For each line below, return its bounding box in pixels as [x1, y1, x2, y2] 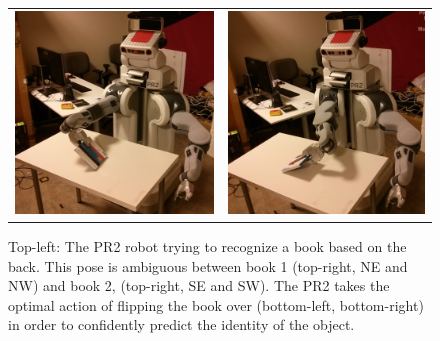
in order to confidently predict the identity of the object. [8, 314, 355, 335]
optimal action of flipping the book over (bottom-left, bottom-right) [8, 294, 424, 315]
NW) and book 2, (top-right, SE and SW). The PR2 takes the [8, 275, 390, 296]
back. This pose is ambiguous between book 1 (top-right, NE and [8, 255, 408, 276]
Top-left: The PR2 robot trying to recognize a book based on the [8, 236, 407, 256]
